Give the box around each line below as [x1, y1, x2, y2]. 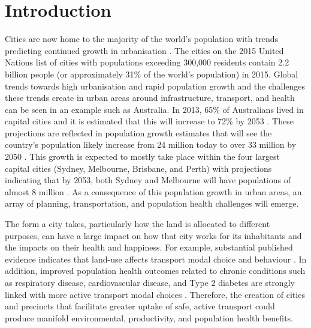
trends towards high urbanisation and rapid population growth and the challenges [5, 79, 306, 92]
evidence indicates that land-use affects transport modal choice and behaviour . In [5, 252, 307, 265]
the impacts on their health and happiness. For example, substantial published [5, 241, 293, 254]
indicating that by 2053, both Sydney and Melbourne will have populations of [5, 174, 291, 186]
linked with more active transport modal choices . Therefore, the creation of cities [5, 288, 305, 300]
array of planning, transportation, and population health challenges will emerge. [5, 197, 299, 210]
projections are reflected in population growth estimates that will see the [5, 126, 272, 139]
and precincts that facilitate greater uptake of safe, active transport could [5, 300, 275, 312]
